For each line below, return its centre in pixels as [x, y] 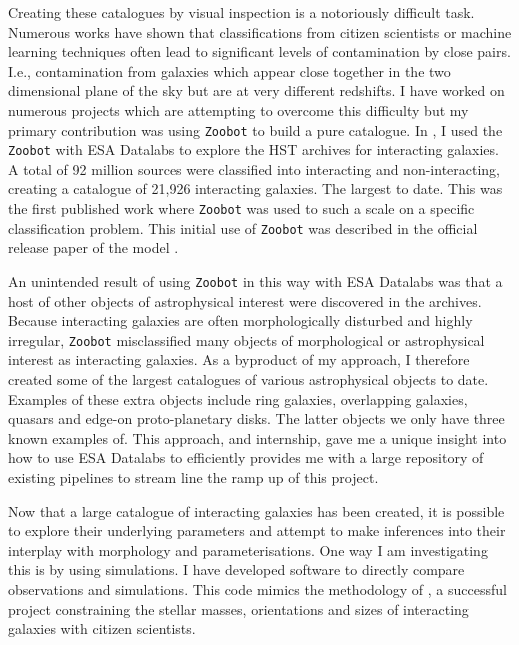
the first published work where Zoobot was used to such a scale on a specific [241, 208]
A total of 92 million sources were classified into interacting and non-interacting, [254, 168]
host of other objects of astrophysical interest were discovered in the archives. [245, 300]
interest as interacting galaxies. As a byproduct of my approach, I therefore [239, 359]
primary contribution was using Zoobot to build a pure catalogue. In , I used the [255, 129]
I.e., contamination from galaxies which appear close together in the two [229, 70]
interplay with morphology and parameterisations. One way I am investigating [248, 549]
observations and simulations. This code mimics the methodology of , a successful [257, 589]
